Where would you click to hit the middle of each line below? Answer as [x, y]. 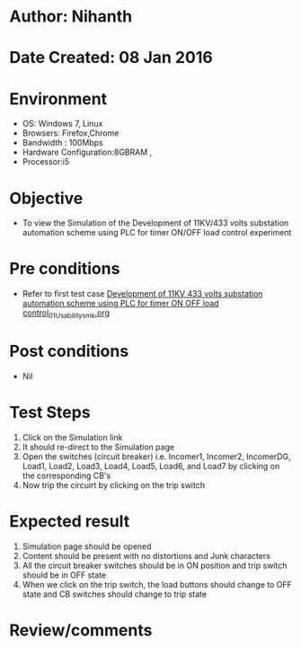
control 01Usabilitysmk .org [66, 314]
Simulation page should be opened [87, 546]
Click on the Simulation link [72, 437]
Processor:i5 [46, 162]
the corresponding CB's [66, 475]
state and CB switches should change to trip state [115, 594]
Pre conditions [65, 269]
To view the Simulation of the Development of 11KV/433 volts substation [155, 223]
